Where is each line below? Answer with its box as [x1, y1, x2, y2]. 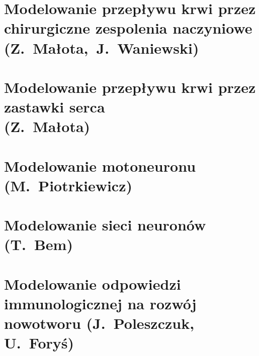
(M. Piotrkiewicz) [4, 175, 132, 195]
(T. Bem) [4, 234, 73, 255]
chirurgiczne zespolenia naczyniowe [4, 18, 252, 38]
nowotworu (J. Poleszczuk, [4, 313, 195, 333]
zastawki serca [4, 96, 105, 117]
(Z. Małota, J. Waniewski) [4, 37, 199, 58]
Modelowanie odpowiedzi [4, 273, 181, 294]
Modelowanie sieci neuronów [4, 214, 206, 235]
